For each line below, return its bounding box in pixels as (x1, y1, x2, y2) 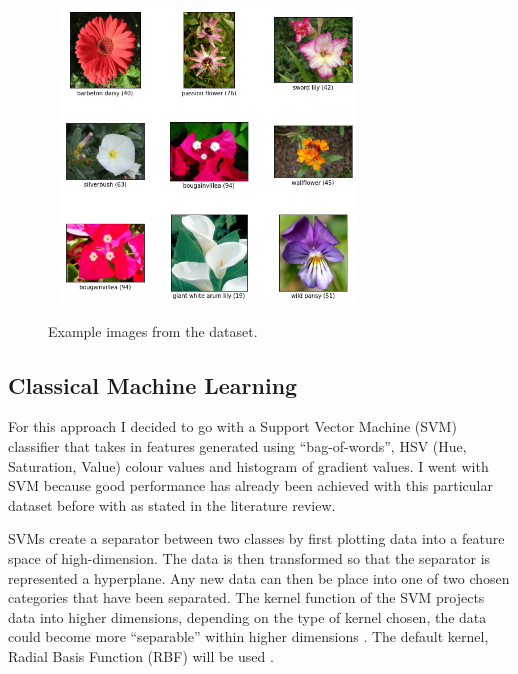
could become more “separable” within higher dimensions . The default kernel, (8, 626, 489, 647)
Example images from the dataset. (48, 320, 258, 341)
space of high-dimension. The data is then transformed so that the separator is (8, 548, 491, 569)
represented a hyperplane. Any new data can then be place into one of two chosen (8, 567, 510, 588)
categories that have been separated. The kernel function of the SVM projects (8, 587, 485, 608)
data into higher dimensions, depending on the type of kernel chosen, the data (8, 606, 487, 627)
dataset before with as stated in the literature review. (8, 494, 336, 515)
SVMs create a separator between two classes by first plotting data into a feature (8, 528, 505, 549)
